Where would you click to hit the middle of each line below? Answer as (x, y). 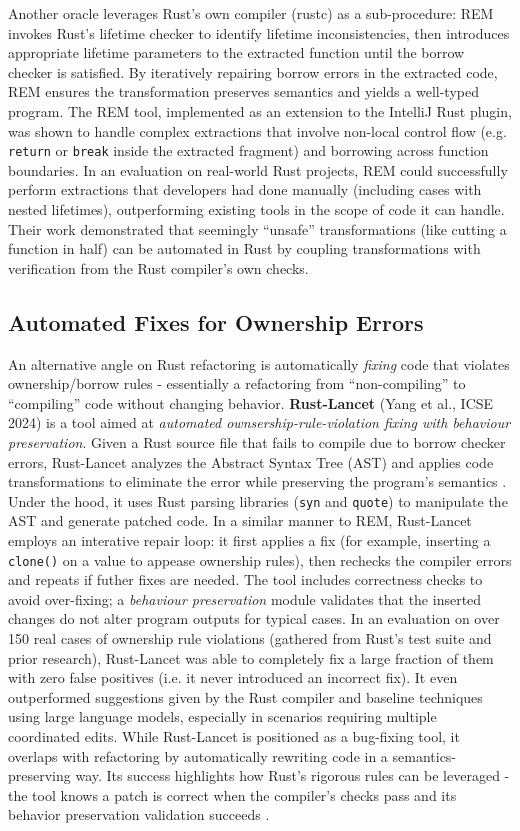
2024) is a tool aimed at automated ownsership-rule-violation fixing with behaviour (259, 422)
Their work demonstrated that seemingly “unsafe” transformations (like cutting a (257, 228)
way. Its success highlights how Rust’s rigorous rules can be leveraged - (292, 775)
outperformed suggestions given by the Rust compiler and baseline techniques (245, 696)
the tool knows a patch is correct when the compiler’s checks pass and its (232, 794)
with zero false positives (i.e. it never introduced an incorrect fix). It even (233, 677)
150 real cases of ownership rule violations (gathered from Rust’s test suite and (250, 638)
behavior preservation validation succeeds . (139, 814)
